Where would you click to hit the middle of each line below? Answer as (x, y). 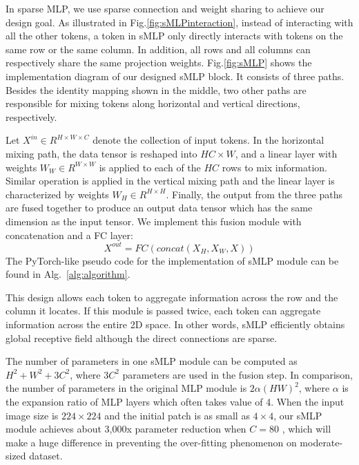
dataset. (46, 456)
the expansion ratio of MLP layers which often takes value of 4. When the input (175, 401)
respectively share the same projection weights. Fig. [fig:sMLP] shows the (159, 63)
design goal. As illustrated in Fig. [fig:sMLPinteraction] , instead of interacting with (179, 22)
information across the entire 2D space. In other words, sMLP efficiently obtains (175, 324)
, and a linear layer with (286, 153)
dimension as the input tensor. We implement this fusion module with (154, 221)
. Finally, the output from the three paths (254, 194)
